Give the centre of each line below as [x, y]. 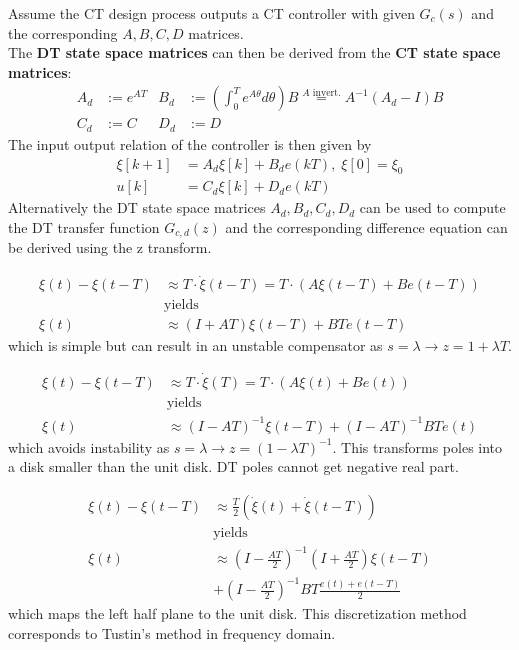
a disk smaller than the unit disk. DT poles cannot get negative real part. [233, 466]
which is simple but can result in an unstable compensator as [195, 345]
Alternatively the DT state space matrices [137, 207]
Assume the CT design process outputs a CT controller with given [211, 13]
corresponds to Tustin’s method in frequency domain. [172, 632]
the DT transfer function [84, 226]
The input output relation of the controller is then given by [190, 143]
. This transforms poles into [417, 446]
